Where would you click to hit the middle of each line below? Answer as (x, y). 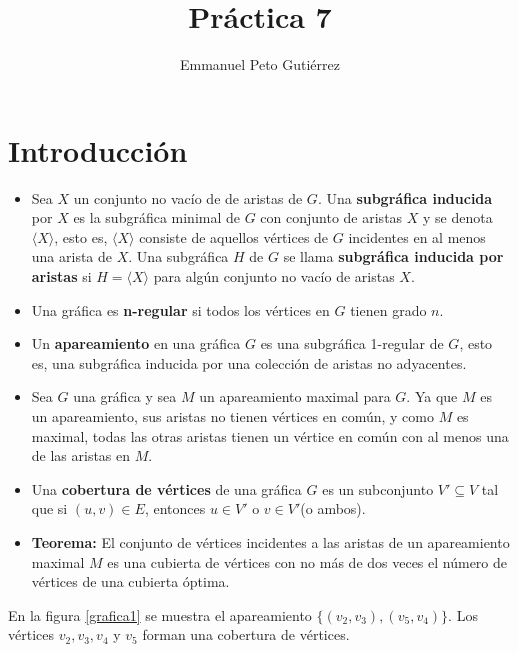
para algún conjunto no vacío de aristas (274, 276)
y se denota (458, 217)
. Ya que (432, 396)
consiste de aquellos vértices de (234, 236)
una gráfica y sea (125, 396)
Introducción (98, 149)
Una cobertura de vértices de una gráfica (166, 488)
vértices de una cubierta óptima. (130, 581)
